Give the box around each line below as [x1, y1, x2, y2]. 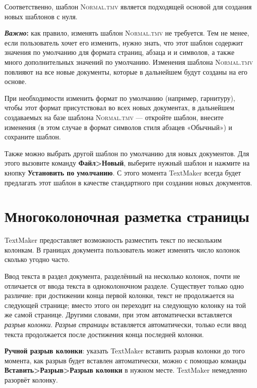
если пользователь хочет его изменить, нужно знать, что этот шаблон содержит [4, 37, 243, 47]
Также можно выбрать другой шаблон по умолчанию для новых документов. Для [4, 148, 250, 158]
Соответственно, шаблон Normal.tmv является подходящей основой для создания [4, 1, 252, 11]
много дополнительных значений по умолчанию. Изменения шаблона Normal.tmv [4, 56, 253, 67]
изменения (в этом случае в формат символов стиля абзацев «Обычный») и [4, 122, 232, 132]
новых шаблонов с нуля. [4, 11, 78, 21]
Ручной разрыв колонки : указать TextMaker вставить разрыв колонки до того [4, 345, 245, 356]
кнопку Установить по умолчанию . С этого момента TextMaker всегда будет [4, 167, 241, 177]
